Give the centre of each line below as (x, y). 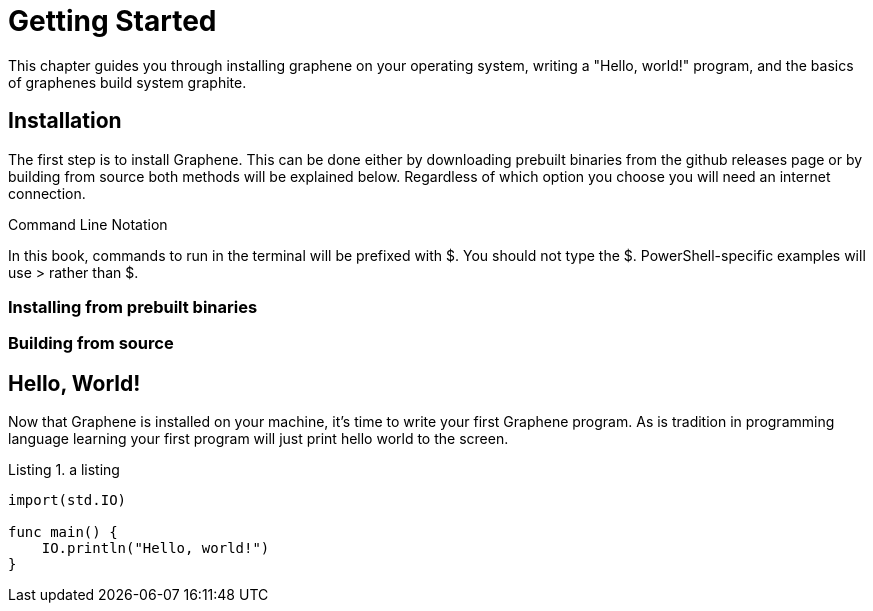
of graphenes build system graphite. (127, 82)
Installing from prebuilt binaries (133, 306)
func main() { (63, 532)
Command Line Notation (88, 224)
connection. (47, 193)
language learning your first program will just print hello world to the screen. (258, 439)
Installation (65, 121)
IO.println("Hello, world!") (155, 548)
